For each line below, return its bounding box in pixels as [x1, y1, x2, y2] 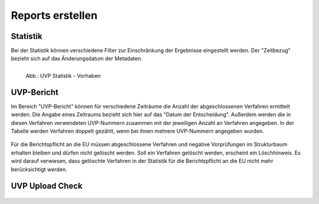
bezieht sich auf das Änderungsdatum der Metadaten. [11, 55, 143, 62]
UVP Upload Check [11, 181, 83, 191]
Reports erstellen [11, 9, 97, 22]
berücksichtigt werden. [11, 166, 67, 173]
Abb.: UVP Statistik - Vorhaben [25, 72, 101, 79]
